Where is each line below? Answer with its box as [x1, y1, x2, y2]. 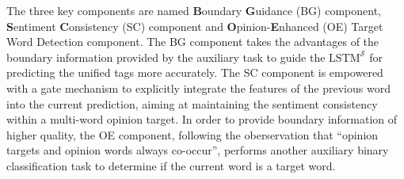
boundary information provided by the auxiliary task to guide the [6, 48, 326, 65]
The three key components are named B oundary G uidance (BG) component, [6, 2, 381, 18]
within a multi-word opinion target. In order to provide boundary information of [6, 111, 398, 128]
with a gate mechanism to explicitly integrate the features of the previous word [6, 79, 391, 96]
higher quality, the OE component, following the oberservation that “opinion [6, 126, 379, 143]
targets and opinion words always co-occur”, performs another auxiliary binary [6, 142, 389, 158]
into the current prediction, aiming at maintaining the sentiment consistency [6, 95, 378, 112]
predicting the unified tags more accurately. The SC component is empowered [6, 64, 383, 81]
